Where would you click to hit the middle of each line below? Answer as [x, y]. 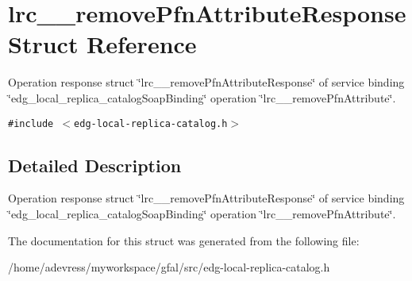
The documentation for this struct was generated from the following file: [184, 240]
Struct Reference [102, 44]
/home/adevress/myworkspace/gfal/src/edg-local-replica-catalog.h [169, 267]
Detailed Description [95, 165]
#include [31, 123]
